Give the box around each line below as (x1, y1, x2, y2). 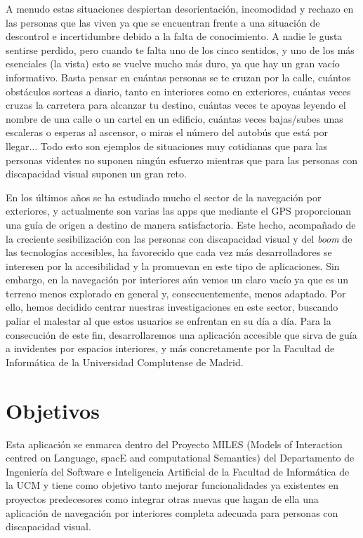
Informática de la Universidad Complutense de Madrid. (6, 354, 244, 369)
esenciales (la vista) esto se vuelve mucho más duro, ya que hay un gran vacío (6, 56, 340, 71)
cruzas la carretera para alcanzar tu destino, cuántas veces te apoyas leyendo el (6, 97, 346, 112)
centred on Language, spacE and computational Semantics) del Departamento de (6, 450, 355, 465)
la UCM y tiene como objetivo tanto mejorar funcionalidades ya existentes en (6, 478, 338, 492)
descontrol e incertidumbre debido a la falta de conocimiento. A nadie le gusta (6, 29, 343, 43)
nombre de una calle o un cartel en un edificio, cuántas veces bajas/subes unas (6, 111, 343, 126)
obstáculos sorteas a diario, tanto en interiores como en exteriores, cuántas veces (6, 83, 351, 98)
